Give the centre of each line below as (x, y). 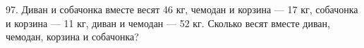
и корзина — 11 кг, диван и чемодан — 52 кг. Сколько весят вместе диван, (168, 23)
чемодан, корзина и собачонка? (72, 37)
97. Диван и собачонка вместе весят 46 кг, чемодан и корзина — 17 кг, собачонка (182, 9)
